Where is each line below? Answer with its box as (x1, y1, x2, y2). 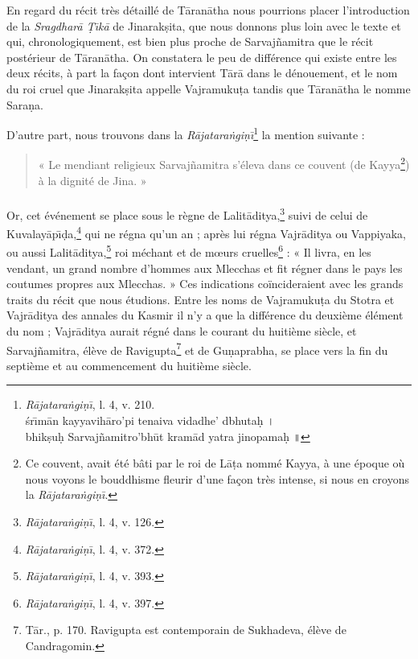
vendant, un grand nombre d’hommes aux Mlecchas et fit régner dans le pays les (6, 259, 403, 276)
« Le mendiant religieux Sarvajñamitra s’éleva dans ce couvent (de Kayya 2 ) (38, 154, 410, 173)
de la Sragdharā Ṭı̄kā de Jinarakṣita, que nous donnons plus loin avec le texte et (6, 17, 401, 34)
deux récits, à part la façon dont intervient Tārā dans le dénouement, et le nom (6, 64, 398, 81)
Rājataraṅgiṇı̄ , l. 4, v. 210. (25, 396, 155, 413)
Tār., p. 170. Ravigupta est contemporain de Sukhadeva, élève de (25, 621, 346, 638)
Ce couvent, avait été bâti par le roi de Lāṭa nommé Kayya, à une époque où (25, 455, 405, 472)
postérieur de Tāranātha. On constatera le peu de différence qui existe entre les (6, 48, 397, 65)
